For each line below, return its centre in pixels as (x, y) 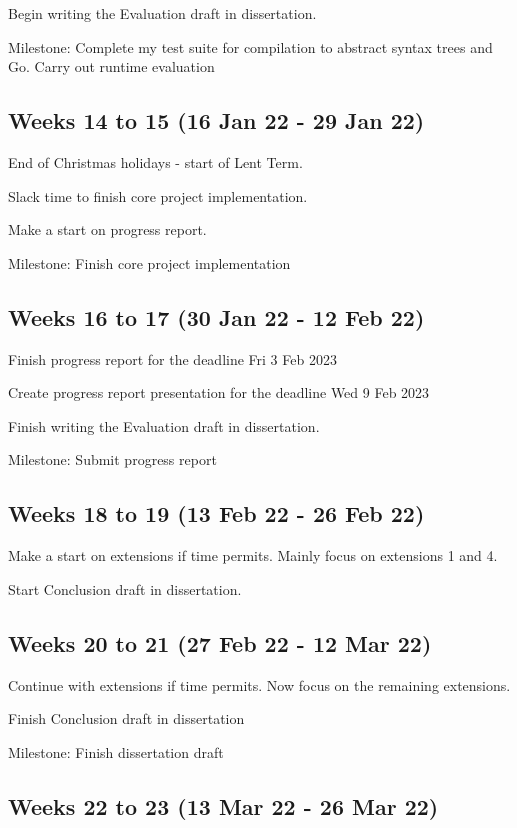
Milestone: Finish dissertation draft (116, 751)
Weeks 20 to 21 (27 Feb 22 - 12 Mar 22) (220, 642)
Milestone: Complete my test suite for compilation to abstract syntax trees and (250, 46)
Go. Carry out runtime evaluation (111, 66)
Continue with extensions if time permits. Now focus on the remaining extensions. (259, 684)
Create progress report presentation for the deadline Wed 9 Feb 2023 (219, 392)
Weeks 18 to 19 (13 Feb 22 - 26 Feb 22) (216, 513)
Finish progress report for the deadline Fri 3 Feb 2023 (172, 358)
